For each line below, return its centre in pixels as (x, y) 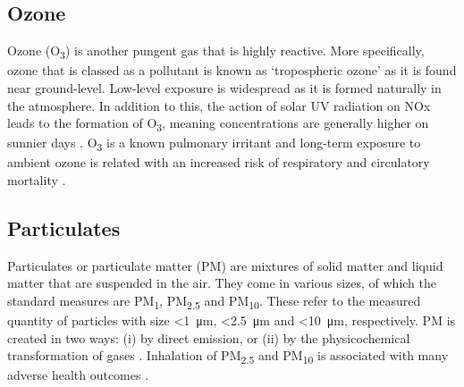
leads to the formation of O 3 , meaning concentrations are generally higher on (218, 124)
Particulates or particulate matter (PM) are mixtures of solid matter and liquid (225, 265)
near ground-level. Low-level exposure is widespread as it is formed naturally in (224, 87)
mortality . (37, 179)
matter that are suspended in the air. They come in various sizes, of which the (222, 283)
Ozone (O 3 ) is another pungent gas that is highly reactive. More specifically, (216, 51)
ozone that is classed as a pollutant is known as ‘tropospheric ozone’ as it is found (232, 70)
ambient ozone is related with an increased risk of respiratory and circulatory (219, 162)
